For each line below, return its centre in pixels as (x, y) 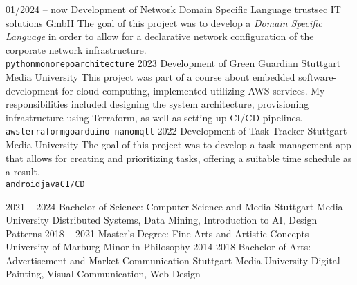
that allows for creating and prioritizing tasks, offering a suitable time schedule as (179, 158)
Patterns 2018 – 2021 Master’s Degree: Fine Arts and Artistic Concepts (157, 233)
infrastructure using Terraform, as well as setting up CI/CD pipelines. (154, 117)
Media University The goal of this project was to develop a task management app (178, 145)
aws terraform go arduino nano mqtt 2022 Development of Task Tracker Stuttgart (176, 131)
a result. (23, 171)
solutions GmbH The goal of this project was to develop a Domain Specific (164, 22)
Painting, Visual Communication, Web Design (103, 274)
